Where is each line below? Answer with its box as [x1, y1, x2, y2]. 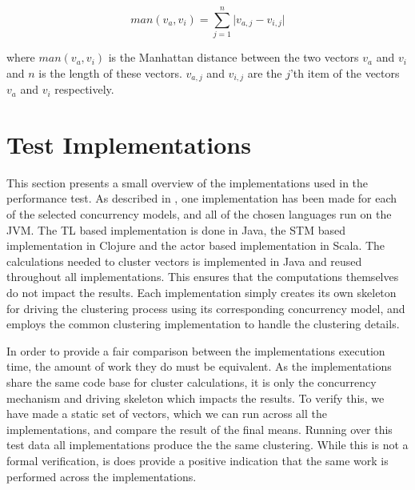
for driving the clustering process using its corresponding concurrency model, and [6, 299, 405, 316]
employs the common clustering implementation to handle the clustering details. [6, 315, 400, 332]
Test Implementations [6, 127, 251, 160]
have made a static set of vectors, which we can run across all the [6, 405, 327, 422]
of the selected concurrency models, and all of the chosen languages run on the [6, 206, 392, 223]
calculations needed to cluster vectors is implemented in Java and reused [6, 252, 362, 269]
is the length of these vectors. [38, 64, 182, 81]
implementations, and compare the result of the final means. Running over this [6, 420, 393, 437]
